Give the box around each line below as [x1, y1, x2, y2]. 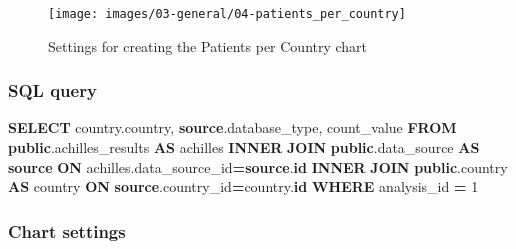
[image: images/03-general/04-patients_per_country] [48, 7, 406, 21]
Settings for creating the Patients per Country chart [48, 35, 368, 56]
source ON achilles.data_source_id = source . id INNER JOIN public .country [8, 156, 508, 177]
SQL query [8, 78, 97, 103]
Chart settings [8, 218, 126, 243]
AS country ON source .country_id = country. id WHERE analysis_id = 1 [8, 176, 479, 197]
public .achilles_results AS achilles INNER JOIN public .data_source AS [8, 137, 480, 158]
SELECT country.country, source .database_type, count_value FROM [8, 117, 457, 138]
